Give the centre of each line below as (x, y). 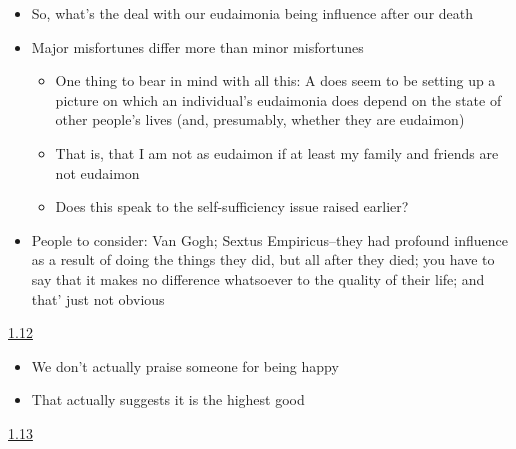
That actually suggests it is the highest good (168, 399)
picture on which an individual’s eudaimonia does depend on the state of (278, 99)
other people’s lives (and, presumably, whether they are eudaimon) (260, 119)
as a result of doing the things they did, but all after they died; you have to (263, 259)
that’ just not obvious (98, 298)
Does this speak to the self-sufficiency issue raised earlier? (232, 206)
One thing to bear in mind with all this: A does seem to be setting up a (275, 80)
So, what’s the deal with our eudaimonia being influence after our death (252, 13)
